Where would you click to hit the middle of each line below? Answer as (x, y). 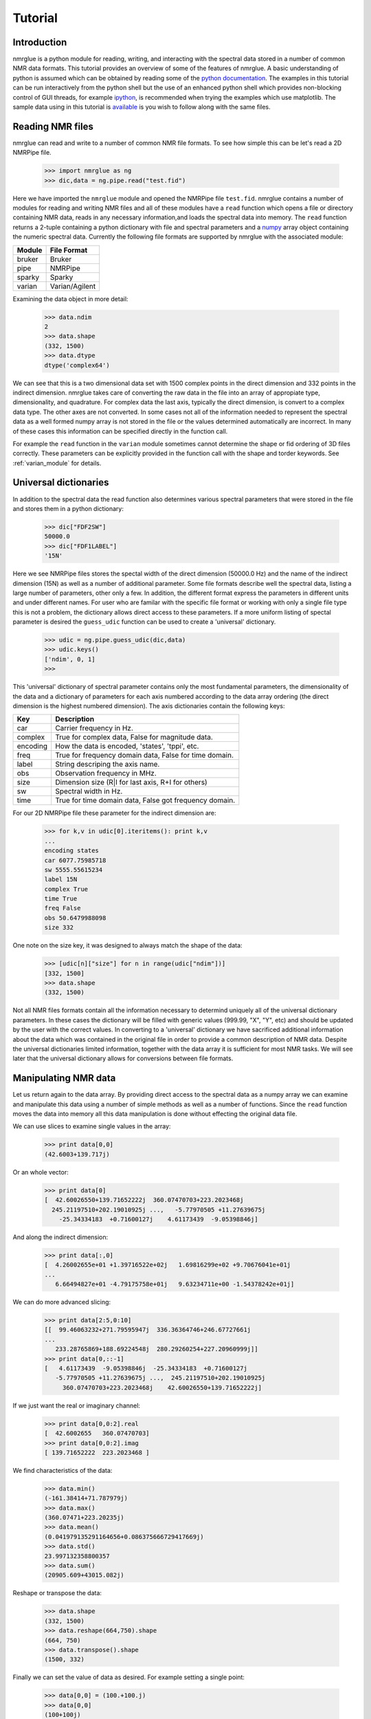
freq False (63, 908)
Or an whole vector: (41, 1172)
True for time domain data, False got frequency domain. (145, 800)
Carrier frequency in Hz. (94, 728)
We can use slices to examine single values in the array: (92, 1126)
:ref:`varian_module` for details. (57, 463)
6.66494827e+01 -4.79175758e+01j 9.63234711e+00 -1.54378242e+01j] (175, 1284)
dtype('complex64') (77, 365)
